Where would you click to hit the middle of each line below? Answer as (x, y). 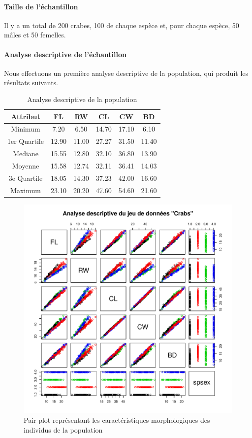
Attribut (26, 116)
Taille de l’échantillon (41, 6)
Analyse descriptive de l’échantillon (65, 54)
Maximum (26, 190)
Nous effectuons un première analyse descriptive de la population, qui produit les (126, 73)
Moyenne (26, 165)
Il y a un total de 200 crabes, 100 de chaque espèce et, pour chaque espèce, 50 (122, 25)
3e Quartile (26, 178)
